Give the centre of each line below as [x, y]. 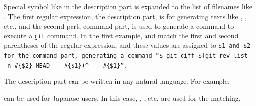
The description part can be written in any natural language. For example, [117, 81]
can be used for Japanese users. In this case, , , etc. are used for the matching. [122, 98]
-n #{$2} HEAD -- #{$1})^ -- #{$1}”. [66, 65]
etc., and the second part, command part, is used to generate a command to [119, 26]
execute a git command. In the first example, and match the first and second [121, 35]
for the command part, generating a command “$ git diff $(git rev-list [126, 56]
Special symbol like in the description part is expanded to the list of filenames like [128, 6]
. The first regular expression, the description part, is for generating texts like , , [125, 16]
